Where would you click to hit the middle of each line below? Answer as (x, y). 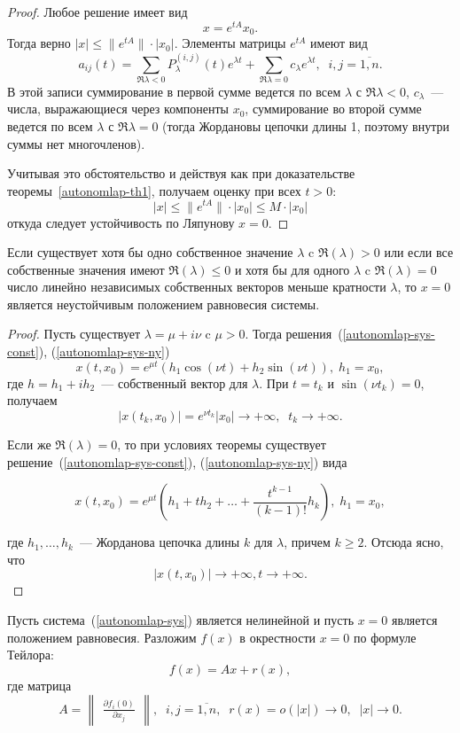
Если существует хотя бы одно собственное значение (150, 252)
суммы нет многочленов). (76, 143)
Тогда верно (39, 43)
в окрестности (277, 637)
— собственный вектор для (175, 382)
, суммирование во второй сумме (333, 109)
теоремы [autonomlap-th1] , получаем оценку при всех (154, 190)
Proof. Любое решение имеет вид (97, 12)
